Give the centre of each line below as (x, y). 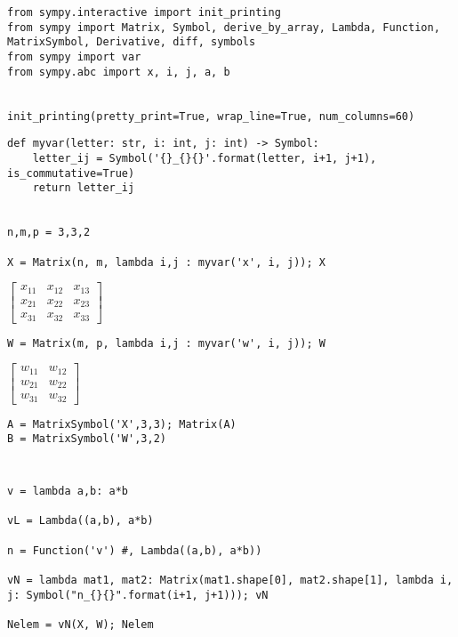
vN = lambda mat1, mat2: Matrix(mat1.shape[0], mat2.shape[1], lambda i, (230, 580)
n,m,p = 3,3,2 (49, 233)
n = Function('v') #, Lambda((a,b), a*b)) (135, 550)
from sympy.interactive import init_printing (144, 12)
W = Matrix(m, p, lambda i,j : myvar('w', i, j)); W (166, 343)
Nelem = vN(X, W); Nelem (80, 624)
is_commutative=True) (71, 173)
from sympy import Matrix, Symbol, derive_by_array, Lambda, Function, (224, 27)
